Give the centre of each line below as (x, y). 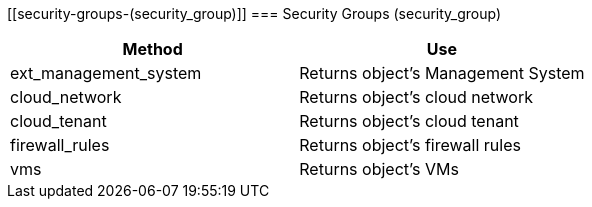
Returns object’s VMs (379, 169)
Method (152, 49)
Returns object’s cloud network (416, 97)
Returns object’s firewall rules (410, 145)
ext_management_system (106, 73)
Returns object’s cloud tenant (409, 121)
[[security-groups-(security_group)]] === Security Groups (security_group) (254, 13)
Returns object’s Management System (442, 73)
